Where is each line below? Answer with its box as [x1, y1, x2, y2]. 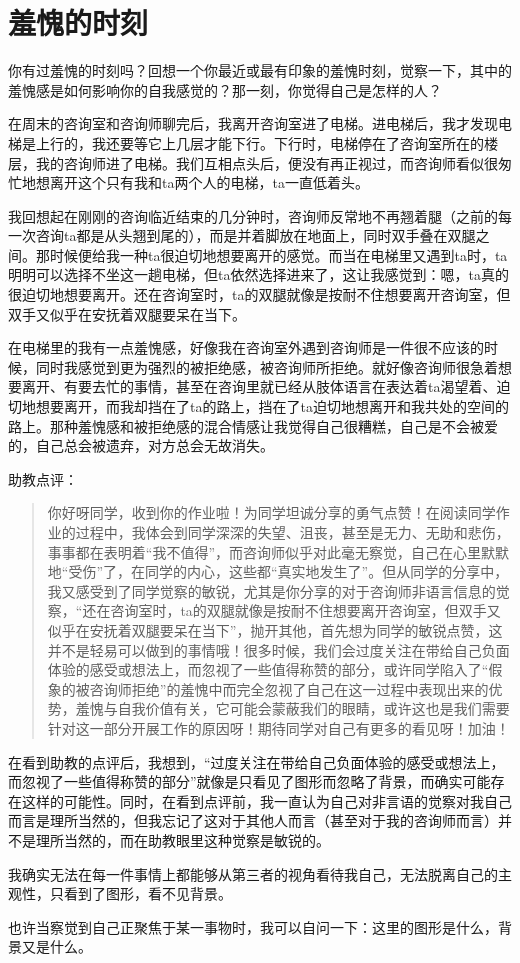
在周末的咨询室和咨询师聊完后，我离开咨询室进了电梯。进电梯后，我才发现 [8, 113, 498, 134]
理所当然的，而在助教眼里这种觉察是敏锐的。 [35, 829, 330, 850]
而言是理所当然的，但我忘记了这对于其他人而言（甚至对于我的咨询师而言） [8, 810, 498, 831]
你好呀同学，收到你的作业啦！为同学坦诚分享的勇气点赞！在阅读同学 [47, 502, 496, 523]
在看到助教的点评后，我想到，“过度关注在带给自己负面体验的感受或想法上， [8, 751, 505, 772]
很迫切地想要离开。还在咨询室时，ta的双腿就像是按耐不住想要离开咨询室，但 [8, 284, 511, 305]
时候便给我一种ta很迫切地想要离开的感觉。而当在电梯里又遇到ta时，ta [49, 244, 508, 265]
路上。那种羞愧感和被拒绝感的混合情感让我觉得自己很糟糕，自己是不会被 [8, 415, 484, 436]
